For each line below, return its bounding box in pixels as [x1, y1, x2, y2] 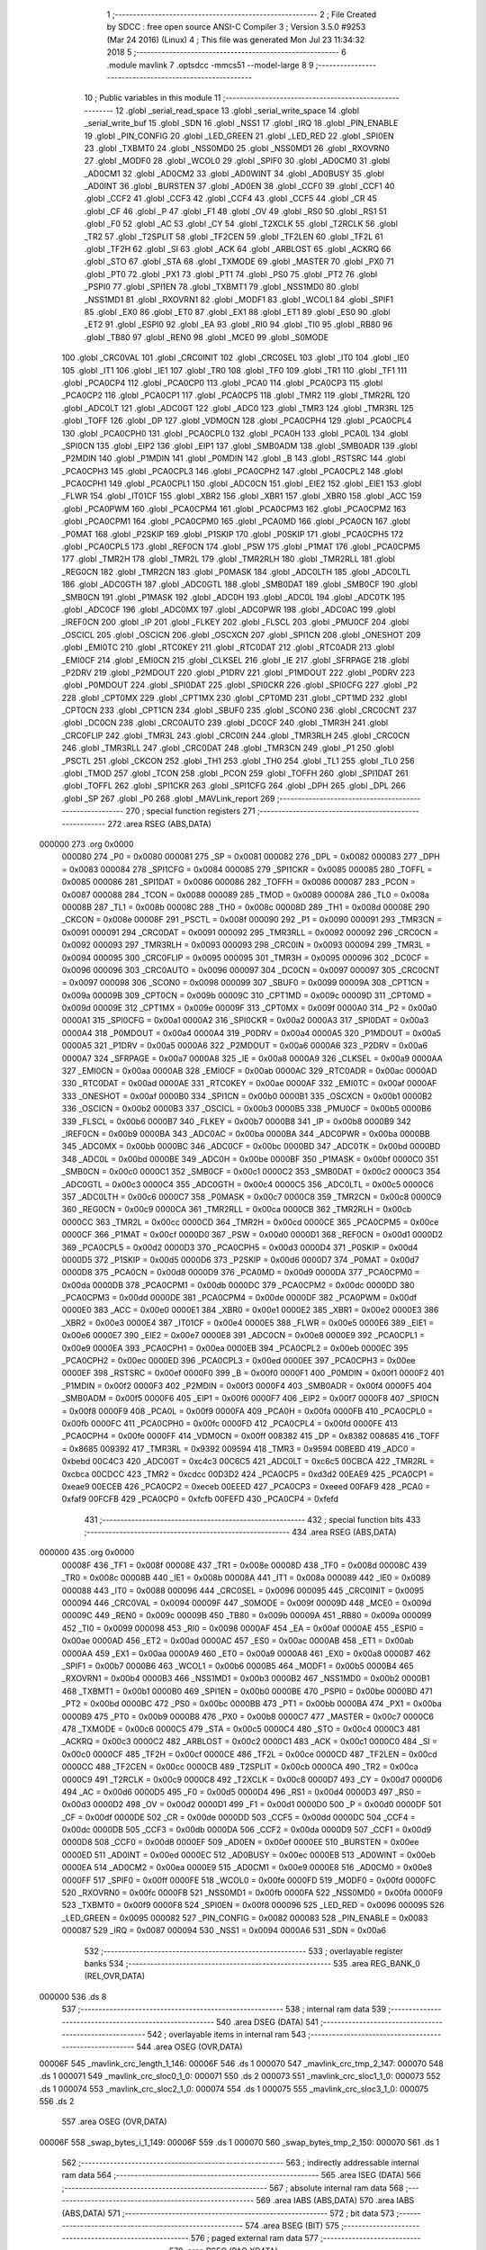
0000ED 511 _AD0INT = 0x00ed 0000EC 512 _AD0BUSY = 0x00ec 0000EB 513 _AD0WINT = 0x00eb [61, 1849, 436, 1860]
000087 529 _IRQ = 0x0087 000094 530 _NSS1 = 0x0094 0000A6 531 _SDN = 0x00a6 [61, 1925, 387, 1936]
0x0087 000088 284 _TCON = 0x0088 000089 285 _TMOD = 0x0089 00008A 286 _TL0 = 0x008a [61, 889, 429, 900]
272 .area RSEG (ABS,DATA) [107, 818, 211, 829]
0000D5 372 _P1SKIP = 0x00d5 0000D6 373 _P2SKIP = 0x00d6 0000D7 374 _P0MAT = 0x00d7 [61, 1254, 419, 1264]
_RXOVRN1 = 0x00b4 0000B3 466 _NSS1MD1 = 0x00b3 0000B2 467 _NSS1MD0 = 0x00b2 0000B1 [61, 1673, 430, 1684]
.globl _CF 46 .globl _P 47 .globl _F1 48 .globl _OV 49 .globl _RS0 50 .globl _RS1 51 [84, 205, 387, 216]
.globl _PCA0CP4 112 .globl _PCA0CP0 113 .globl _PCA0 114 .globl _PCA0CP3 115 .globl [61, 377, 383, 388]
